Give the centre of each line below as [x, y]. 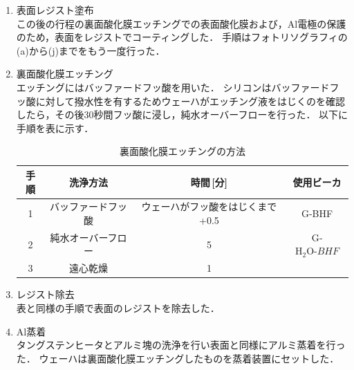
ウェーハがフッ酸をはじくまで [209, 206]
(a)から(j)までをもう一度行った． [91, 50]
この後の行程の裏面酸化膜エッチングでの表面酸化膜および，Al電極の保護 [181, 23]
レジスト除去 [45, 294]
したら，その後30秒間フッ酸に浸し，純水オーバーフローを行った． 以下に [182, 114]
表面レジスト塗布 [55, 10]
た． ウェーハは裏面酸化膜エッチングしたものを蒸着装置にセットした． [178, 358]
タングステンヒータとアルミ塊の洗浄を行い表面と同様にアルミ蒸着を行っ [181, 345]
